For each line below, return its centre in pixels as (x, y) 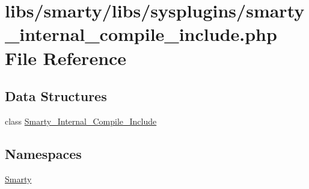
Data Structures (56, 96)
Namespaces (43, 153)
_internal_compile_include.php (141, 34)
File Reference (66, 57)
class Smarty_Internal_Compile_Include (81, 121)
